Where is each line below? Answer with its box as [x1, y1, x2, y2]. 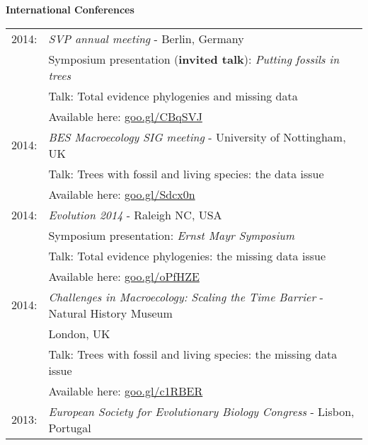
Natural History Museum [48, 304, 173, 321]
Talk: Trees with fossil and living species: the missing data [48, 345, 338, 362]
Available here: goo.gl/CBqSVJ [48, 108, 202, 125]
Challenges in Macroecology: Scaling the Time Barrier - [48, 288, 323, 305]
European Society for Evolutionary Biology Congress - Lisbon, [48, 403, 355, 420]
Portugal [48, 419, 91, 436]
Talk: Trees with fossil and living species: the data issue [48, 165, 324, 182]
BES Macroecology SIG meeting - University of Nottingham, [48, 128, 346, 145]
